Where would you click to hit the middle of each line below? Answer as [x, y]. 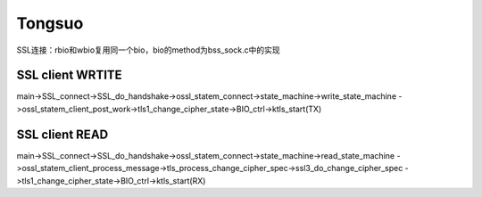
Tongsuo [50, 23]
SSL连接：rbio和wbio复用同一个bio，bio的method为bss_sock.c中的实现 [148, 50]
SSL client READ [62, 134]
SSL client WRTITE [69, 75]
